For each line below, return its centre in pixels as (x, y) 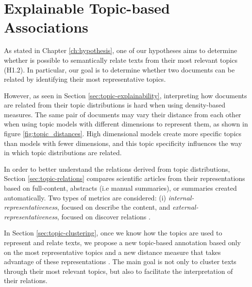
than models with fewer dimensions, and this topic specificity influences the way (123, 143)
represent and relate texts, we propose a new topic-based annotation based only (122, 242)
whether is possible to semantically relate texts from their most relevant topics (121, 60)
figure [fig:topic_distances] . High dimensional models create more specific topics (123, 134)
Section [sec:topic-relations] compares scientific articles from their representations (125, 178)
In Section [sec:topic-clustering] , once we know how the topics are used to (113, 233)
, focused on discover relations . (104, 216)
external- (185, 207)
